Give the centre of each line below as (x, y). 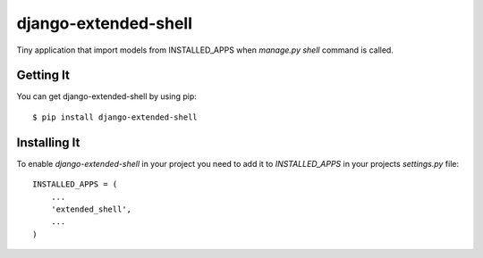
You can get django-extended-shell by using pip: (106, 96)
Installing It (48, 142)
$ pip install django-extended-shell (115, 117)
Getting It (43, 75)
